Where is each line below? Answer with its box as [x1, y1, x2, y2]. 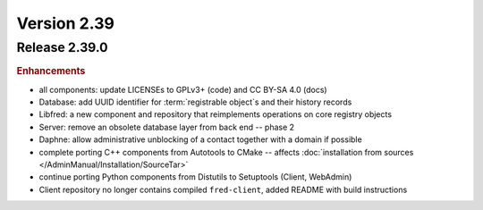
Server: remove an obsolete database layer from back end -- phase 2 [38, 122, 295, 132]
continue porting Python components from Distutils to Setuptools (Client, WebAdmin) [38, 172, 352, 182]
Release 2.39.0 [16, 39, 108, 55]
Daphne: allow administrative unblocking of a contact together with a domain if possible [38, 134, 362, 145]
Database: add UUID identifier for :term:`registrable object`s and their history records [38, 97, 352, 107]
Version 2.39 [16, 13, 115, 33]
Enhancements [16, 65, 86, 78]
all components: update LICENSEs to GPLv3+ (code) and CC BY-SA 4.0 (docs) [38, 84, 327, 95]
